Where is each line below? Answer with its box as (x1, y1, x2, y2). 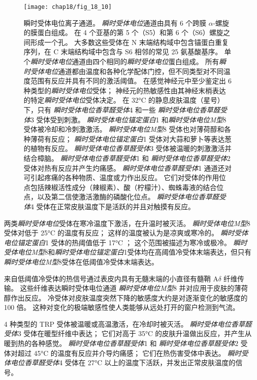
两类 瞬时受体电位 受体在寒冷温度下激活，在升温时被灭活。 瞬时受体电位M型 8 (4, 218, 251, 228)
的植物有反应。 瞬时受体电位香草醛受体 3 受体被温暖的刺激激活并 (24, 143, 232, 153)
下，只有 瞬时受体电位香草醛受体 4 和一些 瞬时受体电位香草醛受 (24, 105, 227, 114)
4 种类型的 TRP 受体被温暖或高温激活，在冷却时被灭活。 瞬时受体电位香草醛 (4, 318, 252, 329)
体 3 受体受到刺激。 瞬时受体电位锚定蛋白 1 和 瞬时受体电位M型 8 (24, 114, 226, 124)
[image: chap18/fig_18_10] (24, 3, 112, 10)
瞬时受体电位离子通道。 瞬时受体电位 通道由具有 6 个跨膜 (24, 17, 206, 28)
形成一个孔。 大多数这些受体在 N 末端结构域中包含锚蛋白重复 (30, 37, 229, 47)
